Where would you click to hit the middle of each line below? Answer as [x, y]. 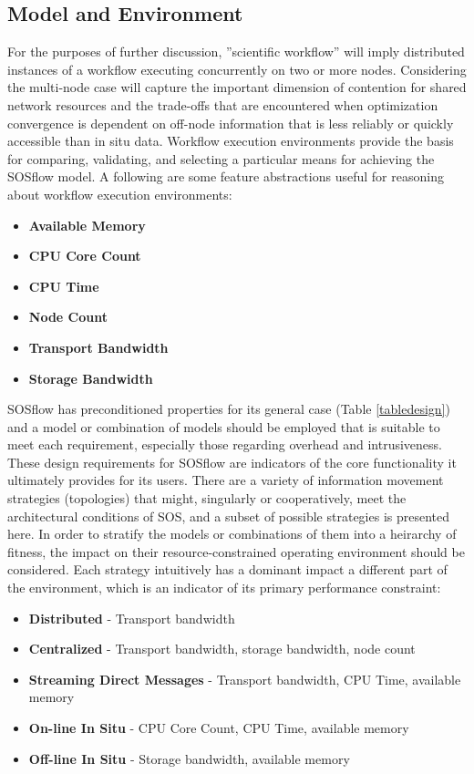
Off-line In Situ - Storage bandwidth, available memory [189, 758]
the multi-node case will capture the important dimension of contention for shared [237, 87]
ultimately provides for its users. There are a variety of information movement [226, 480]
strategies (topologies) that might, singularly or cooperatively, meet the [207, 498]
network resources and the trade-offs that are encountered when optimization [223, 104]
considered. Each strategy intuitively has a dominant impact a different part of [227, 569]
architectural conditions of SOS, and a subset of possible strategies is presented [229, 516]
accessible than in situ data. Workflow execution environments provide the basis [231, 141]
